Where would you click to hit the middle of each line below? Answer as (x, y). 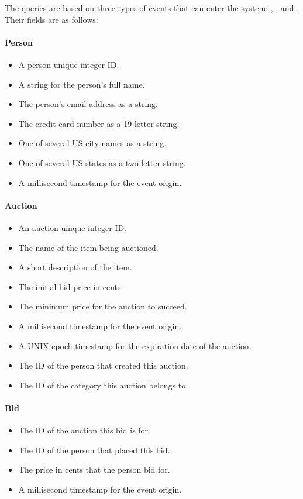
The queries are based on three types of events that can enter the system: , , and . (152, 8)
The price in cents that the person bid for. (94, 469)
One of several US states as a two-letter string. (102, 162)
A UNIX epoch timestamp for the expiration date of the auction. (135, 345)
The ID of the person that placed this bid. (94, 450)
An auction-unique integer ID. (72, 227)
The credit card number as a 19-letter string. (99, 123)
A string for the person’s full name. (82, 84)
